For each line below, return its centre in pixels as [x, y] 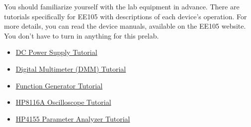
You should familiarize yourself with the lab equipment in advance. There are [122, 6]
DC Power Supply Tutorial [56, 52]
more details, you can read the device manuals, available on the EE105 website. [125, 26]
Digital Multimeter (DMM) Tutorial [71, 68]
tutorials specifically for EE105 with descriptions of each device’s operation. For [125, 16]
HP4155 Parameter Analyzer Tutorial [73, 118]
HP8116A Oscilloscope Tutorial [63, 102]
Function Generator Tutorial [59, 85]
